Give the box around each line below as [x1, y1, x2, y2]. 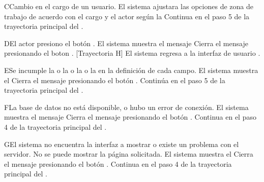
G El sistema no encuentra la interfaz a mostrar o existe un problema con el [4, 138, 239, 149]
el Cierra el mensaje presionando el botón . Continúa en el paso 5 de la [4, 75, 225, 85]
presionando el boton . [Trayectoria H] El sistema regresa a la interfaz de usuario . [4, 48, 260, 58]
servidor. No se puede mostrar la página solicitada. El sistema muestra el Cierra [4, 149, 253, 159]
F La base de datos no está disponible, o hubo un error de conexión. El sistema [4, 101, 249, 112]
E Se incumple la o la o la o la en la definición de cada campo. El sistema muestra [4, 64, 258, 75]
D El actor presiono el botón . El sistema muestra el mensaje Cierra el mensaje [4, 38, 248, 48]
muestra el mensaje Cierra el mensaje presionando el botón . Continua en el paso [4, 112, 256, 122]
